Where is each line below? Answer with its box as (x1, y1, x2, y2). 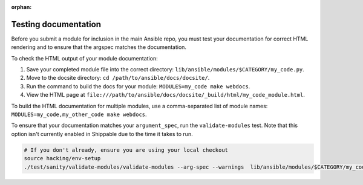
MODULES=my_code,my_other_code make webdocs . (11, 111, 148, 118)
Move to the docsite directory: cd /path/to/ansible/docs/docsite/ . (26, 74, 210, 82)
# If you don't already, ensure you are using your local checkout (24, 146, 229, 154)
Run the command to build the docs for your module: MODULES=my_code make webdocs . (26, 82, 250, 90)
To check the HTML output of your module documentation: (11, 54, 158, 62)
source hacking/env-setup (24, 155, 101, 162)
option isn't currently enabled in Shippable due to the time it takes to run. (11, 130, 193, 137)
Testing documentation (11, 19, 101, 30)
